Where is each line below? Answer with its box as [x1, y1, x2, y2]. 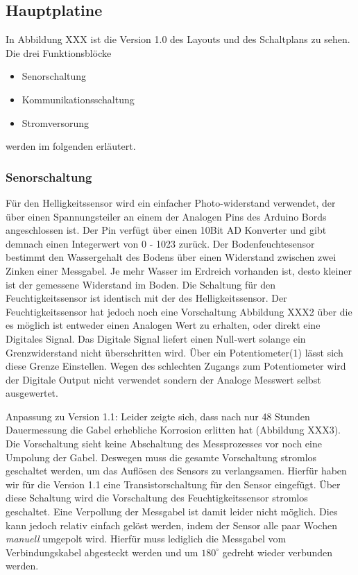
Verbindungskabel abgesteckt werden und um [6, 544, 198, 559]
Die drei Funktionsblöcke [6, 45, 112, 60]
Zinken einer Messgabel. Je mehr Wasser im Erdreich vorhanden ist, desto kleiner [6, 263, 352, 277]
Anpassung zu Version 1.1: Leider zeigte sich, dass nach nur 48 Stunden [6, 409, 310, 423]
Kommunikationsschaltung [22, 92, 135, 106]
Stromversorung [22, 115, 89, 130]
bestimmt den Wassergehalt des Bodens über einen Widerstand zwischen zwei [6, 250, 336, 264]
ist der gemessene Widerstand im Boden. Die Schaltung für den [6, 277, 275, 291]
